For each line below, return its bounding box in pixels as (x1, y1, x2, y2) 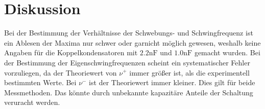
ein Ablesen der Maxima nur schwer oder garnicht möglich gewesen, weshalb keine (4, 37, 261, 48)
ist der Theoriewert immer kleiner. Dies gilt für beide (89, 77, 255, 88)
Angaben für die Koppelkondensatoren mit (4, 47, 138, 58)
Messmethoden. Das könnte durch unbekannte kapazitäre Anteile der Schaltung (4, 87, 253, 97)
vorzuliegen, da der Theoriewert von (4, 67, 117, 78)
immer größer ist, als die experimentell (129, 67, 250, 78)
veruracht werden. (4, 97, 60, 107)
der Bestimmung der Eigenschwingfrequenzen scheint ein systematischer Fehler (4, 57, 250, 67)
